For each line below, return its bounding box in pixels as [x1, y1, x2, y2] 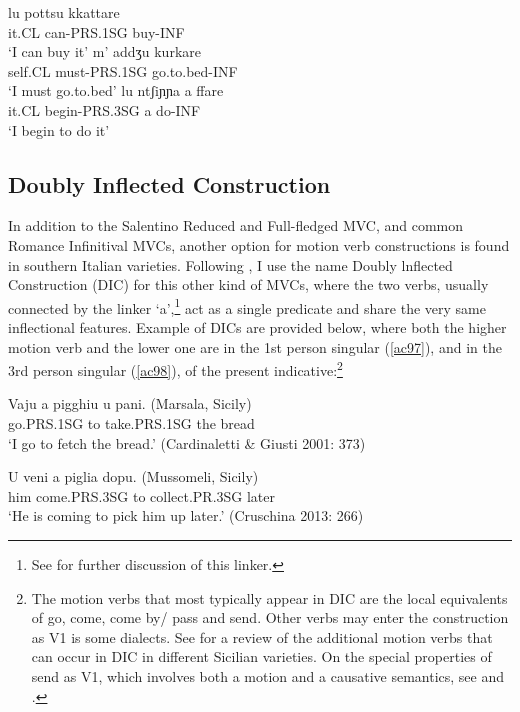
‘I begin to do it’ [8, 119, 110, 140]
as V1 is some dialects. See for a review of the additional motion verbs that [31, 626, 493, 647]
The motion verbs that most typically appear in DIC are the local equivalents [31, 587, 508, 608]
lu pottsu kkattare [8, 2, 120, 22]
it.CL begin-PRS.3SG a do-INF [8, 99, 201, 120]
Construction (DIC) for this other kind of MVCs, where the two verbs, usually [8, 274, 489, 295]
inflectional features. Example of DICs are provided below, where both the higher [8, 316, 507, 337]
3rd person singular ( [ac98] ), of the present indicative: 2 [8, 357, 343, 380]
